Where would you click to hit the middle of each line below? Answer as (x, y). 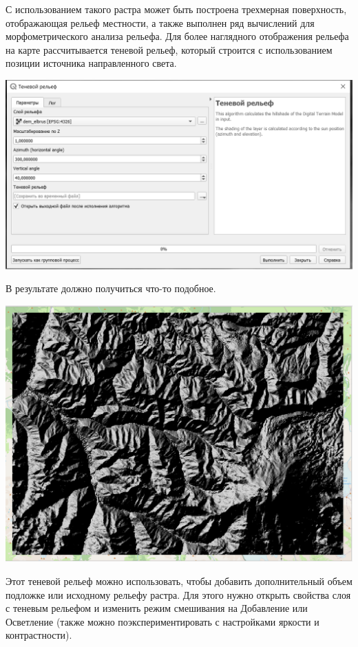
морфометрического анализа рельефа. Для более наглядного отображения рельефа (177, 36)
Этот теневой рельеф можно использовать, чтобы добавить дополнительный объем (179, 581)
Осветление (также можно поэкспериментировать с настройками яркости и (162, 621)
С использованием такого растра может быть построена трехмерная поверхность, (176, 9)
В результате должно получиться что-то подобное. (111, 288)
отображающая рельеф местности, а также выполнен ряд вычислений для (160, 22)
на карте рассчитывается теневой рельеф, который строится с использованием (169, 49)
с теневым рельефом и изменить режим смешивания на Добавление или (157, 608)
